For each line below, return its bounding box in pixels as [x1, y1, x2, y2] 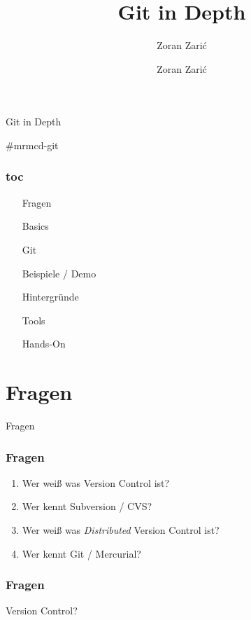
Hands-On [22, 336, 66, 351]
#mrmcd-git [6, 137, 59, 152]
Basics [22, 219, 49, 233]
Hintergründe [22, 289, 79, 304]
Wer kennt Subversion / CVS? [22, 499, 152, 514]
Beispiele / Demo [22, 266, 96, 280]
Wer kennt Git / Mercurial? [22, 546, 141, 560]
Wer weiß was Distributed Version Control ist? [22, 523, 220, 537]
